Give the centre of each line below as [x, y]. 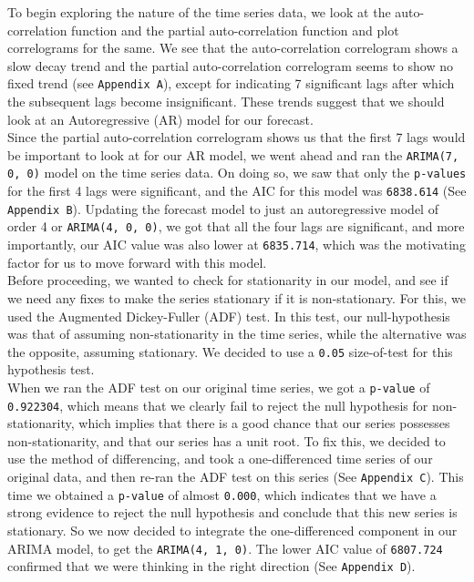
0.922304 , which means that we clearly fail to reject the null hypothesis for [218, 405]
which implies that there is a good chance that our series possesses [264, 423]
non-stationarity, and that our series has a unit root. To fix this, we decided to [227, 440]
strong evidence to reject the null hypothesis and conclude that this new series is [232, 512]
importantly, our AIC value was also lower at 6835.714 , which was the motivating [237, 245]
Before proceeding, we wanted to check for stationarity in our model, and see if [228, 280]
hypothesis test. [51, 369]
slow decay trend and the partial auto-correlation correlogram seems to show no [230, 65]
